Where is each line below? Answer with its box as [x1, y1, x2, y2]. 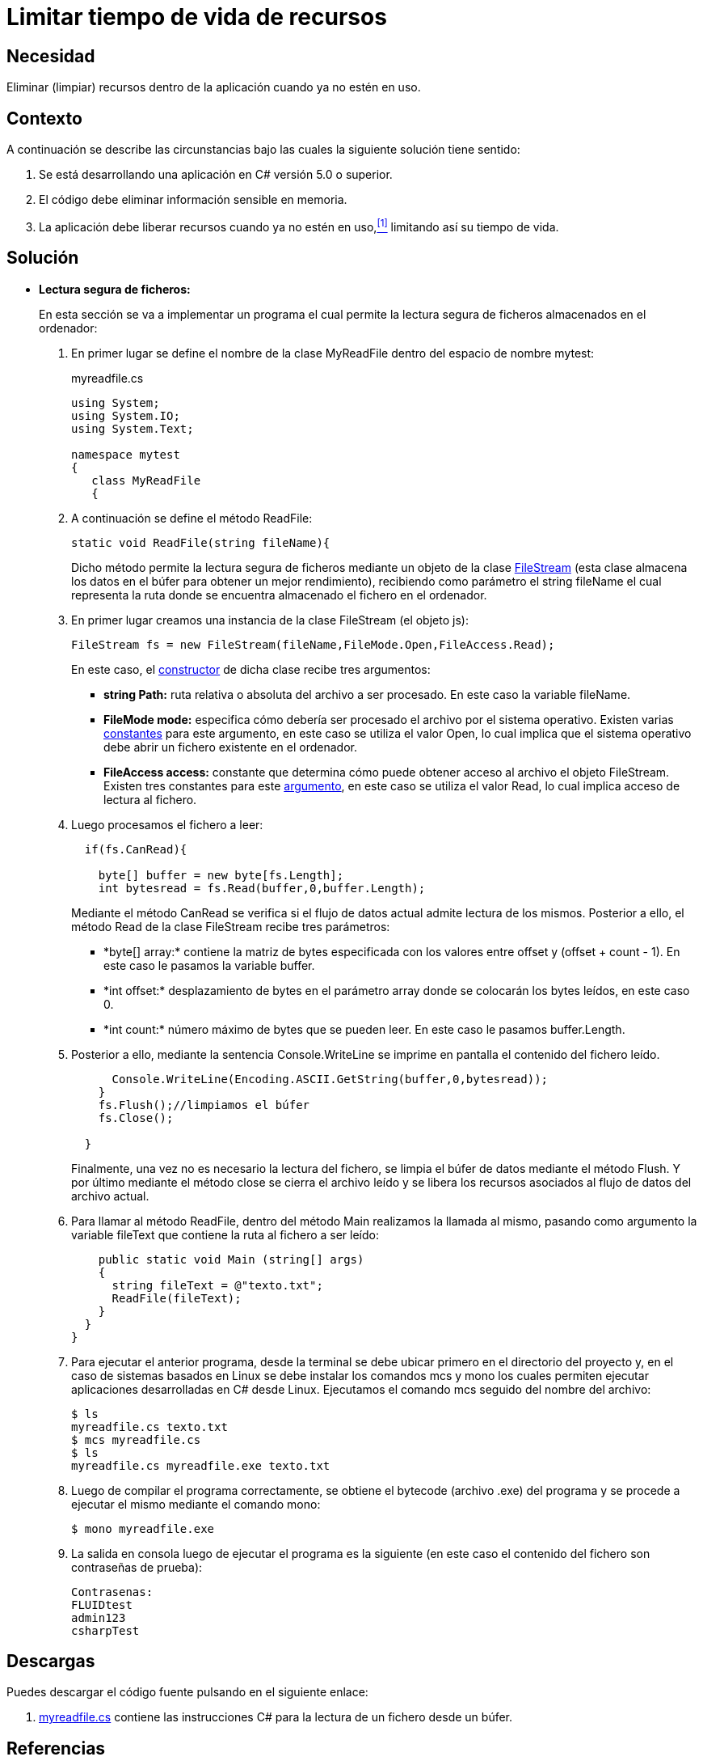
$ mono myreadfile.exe [71, 1522, 215, 1535]
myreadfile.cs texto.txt [71, 1420, 228, 1433]
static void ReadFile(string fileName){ [71, 535, 330, 549]
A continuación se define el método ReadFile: [71, 510, 313, 525]
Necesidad [6, 45, 95, 66]
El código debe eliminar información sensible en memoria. [39, 193, 347, 207]
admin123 [71, 1611, 126, 1624]
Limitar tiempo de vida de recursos [6, 3, 387, 31]
